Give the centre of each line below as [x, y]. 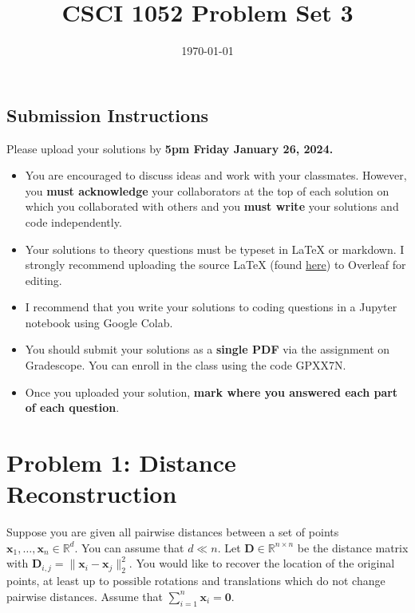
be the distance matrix [353, 547]
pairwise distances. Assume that [85, 596]
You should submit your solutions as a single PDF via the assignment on [207, 349]
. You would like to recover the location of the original [262, 563]
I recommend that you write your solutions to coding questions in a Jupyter [211, 307]
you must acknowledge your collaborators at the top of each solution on [207, 190]
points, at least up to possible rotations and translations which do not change [196, 581]
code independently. [73, 221]
